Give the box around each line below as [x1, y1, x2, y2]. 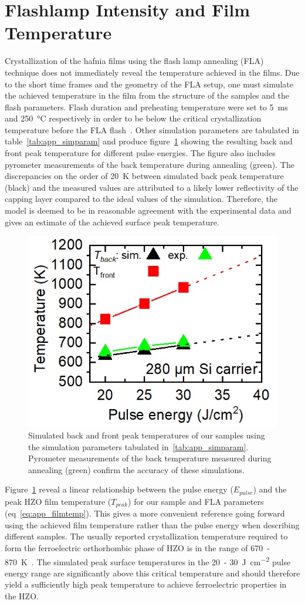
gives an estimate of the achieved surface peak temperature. [5, 215, 219, 228]
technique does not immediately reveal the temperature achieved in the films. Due [5, 66, 300, 78]
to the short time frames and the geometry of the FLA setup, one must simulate [5, 77, 294, 90]
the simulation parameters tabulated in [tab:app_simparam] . [28, 440, 249, 453]
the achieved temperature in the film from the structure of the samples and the [5, 89, 289, 102]
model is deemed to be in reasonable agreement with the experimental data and [5, 204, 292, 217]
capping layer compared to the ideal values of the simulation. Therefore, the [5, 193, 278, 205]
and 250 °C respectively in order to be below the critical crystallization [5, 112, 262, 124]
